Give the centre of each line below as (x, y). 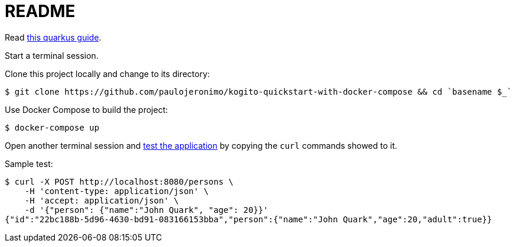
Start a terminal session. (52, 55)
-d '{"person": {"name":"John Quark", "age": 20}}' (146, 210)
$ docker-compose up (52, 127)
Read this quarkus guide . (53, 37)
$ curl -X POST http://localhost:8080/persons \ (119, 181)
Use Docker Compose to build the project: (86, 109)
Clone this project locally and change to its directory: (107, 74)
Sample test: (29, 163)
